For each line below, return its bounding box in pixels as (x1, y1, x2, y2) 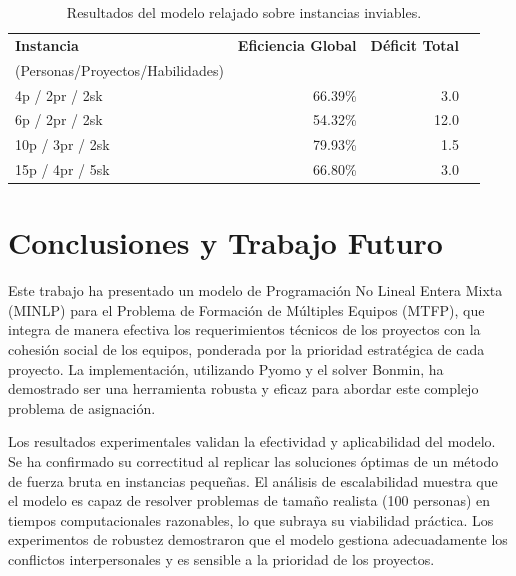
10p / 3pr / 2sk (15, 134, 110, 155)
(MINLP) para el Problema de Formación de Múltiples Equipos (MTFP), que (8, 299, 485, 320)
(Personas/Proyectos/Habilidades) (15, 59, 224, 80)
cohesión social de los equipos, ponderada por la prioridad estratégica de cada (8, 339, 485, 360)
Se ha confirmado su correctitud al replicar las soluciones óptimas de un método (8, 451, 499, 472)
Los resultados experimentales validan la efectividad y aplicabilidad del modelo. (8, 431, 496, 452)
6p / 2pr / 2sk (15, 109, 103, 130)
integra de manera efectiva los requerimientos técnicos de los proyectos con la (8, 319, 481, 340)
